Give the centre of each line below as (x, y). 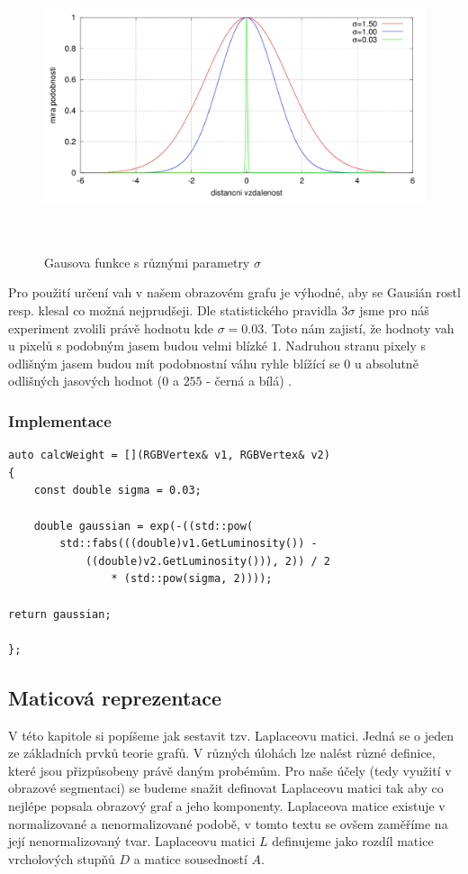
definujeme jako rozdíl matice (353, 841)
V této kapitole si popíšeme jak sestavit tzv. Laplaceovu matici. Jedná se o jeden (231, 735)
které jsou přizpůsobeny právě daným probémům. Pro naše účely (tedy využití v (230, 770)
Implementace (60, 420)
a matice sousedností (190, 858)
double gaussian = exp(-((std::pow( (144, 526)
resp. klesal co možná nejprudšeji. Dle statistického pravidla (173, 310)
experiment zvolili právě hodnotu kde (111, 328)
